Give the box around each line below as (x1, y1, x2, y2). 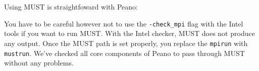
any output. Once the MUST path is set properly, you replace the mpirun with (4, 37, 248, 48)
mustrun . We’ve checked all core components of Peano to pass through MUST (4, 47, 245, 58)
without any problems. (4, 57, 74, 68)
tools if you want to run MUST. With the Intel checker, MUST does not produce (4, 28, 255, 38)
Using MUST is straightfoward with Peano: (4, 1, 138, 11)
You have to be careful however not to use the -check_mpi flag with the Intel (4, 18, 243, 28)
